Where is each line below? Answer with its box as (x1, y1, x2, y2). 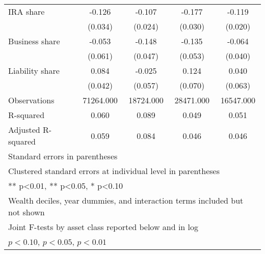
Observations (8, 94, 55, 106)
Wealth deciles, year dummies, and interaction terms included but (8, 194, 244, 206)
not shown (8, 206, 45, 218)
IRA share (8, 6, 45, 17)
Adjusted (8, 124, 40, 135)
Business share (8, 35, 60, 47)
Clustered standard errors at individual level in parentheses (8, 165, 220, 177)
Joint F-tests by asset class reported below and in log (8, 221, 199, 233)
